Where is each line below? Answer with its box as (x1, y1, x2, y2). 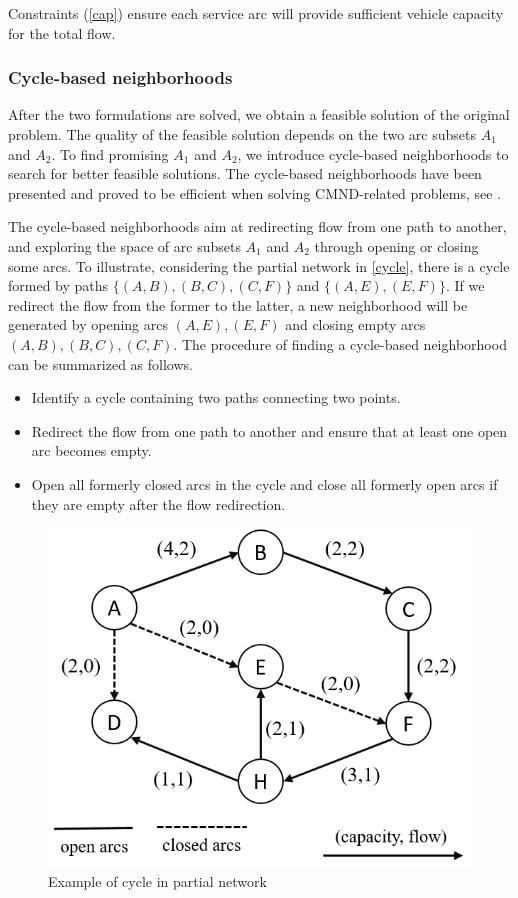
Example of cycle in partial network (48, 871, 267, 892)
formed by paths (8, 275, 109, 296)
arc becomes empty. (31, 440, 152, 461)
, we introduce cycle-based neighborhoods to (237, 143, 509, 164)
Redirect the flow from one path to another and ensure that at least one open (31, 420, 508, 441)
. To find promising (51, 143, 169, 164)
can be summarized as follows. (8, 353, 193, 374)
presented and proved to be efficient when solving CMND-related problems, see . (8, 182, 501, 203)
